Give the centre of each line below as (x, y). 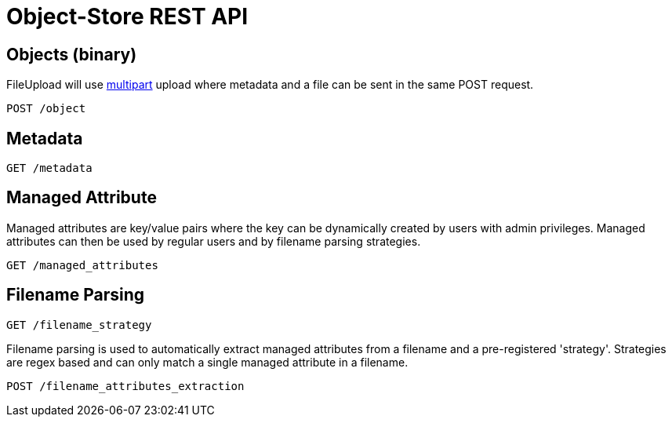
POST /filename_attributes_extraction (125, 386)
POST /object (46, 109)
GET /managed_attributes (82, 265)
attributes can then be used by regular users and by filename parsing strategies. (214, 241)
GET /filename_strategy (79, 325)
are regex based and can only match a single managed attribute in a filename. (207, 362)
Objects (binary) (72, 54)
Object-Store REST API (127, 16)
